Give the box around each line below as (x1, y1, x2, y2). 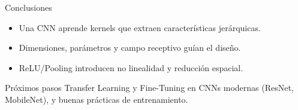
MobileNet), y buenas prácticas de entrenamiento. (5, 93, 188, 105)
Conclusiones (5, 1, 52, 13)
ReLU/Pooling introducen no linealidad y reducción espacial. (19, 61, 243, 74)
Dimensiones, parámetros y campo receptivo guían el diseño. (19, 41, 241, 54)
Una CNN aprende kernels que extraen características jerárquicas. (19, 21, 261, 33)
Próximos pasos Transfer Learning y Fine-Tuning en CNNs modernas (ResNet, (5, 81, 294, 94)
